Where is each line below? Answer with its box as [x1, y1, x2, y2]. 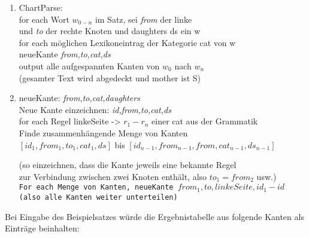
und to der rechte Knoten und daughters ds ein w [19, 25, 201, 37]
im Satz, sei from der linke [95, 13, 192, 25]
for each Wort [19, 13, 69, 25]
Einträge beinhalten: [5, 222, 80, 234]
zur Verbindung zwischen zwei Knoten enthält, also [19, 170, 207, 182]
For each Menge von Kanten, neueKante [19, 183, 174, 192]
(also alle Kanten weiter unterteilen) [19, 193, 178, 202]
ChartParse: [19, 1, 63, 13]
